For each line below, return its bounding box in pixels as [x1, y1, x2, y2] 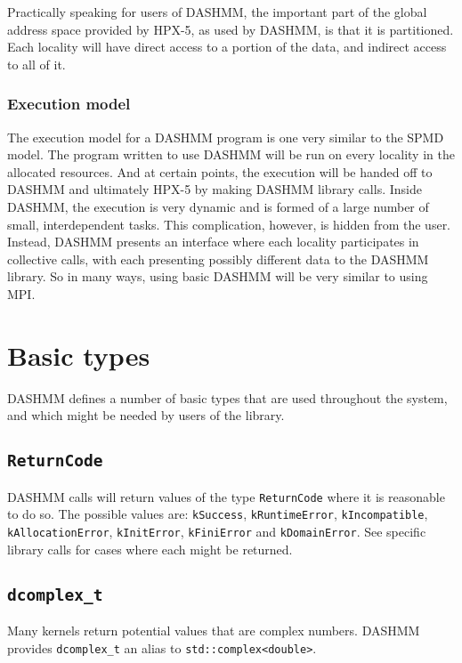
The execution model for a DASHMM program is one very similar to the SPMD [7, 127, 444, 146]
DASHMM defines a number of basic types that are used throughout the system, [7, 388, 448, 407]
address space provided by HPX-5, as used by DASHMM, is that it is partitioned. [7, 20, 454, 38]
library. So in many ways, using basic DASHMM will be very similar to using [7, 267, 428, 286]
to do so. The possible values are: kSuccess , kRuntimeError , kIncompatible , [7, 505, 428, 523]
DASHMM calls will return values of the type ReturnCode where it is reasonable [7, 487, 445, 505]
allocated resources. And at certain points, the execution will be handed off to [7, 162, 433, 181]
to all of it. [7, 54, 66, 73]
